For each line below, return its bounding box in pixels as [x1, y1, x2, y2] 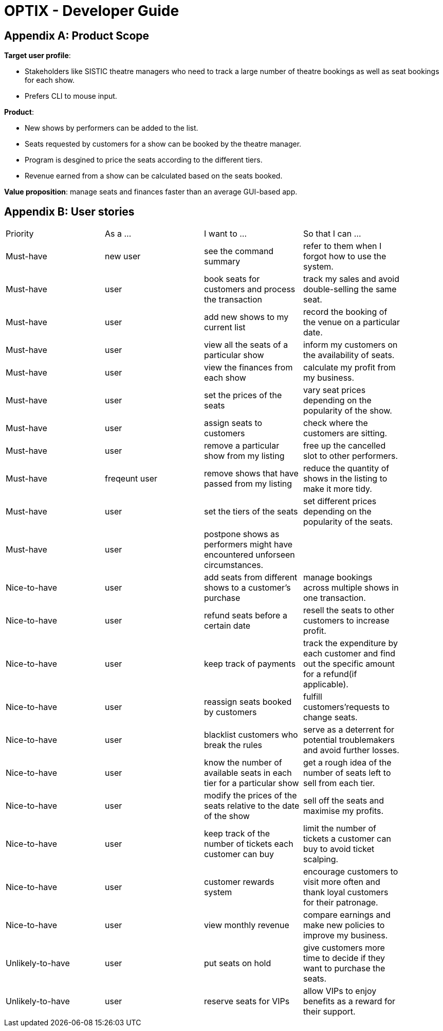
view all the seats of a [204, 340, 288, 350]
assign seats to [204, 418, 263, 429]
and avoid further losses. [303, 745, 399, 756]
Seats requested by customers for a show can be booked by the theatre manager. [25, 139, 302, 149]
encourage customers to [303, 866, 398, 877]
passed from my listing [204, 478, 292, 489]
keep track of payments [204, 659, 296, 669]
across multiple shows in [303, 582, 399, 593]
